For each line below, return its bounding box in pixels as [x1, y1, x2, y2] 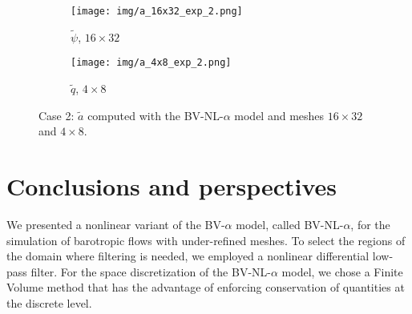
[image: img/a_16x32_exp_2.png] [71, 6, 243, 17]
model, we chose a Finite [281, 263, 403, 280]
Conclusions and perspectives [6, 170, 337, 203]
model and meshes [234, 107, 325, 123]
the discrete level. [6, 295, 92, 311]
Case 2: [38, 107, 75, 123]
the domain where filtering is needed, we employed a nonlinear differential [6, 248, 370, 264]
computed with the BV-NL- [87, 107, 224, 123]
